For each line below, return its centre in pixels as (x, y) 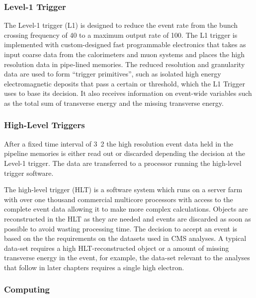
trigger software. (29, 173)
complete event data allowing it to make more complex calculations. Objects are (126, 209)
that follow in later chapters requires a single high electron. (94, 267)
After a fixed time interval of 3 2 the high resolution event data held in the (119, 143)
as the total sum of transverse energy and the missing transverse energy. (114, 103)
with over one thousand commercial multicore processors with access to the (119, 199)
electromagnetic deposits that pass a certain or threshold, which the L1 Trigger (125, 83)
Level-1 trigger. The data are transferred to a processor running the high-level (123, 163)
